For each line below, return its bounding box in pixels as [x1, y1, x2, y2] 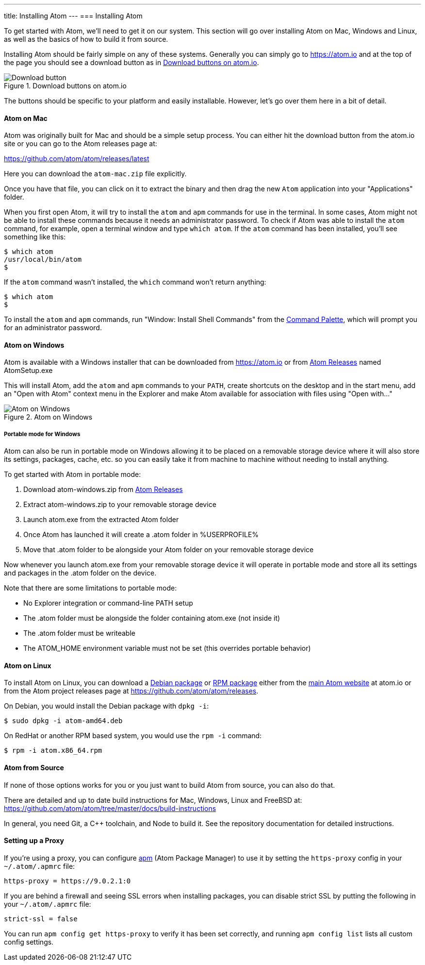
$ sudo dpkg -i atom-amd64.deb [4, 717, 123, 725]
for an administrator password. [4, 323, 102, 332]
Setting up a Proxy [4, 836, 64, 845]
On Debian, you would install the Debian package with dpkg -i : [4, 702, 209, 711]
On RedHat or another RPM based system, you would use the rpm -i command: [4, 731, 262, 740]
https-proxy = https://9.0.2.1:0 [4, 877, 131, 885]
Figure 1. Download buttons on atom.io [4, 82, 127, 90]
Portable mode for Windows [4, 430, 81, 438]
